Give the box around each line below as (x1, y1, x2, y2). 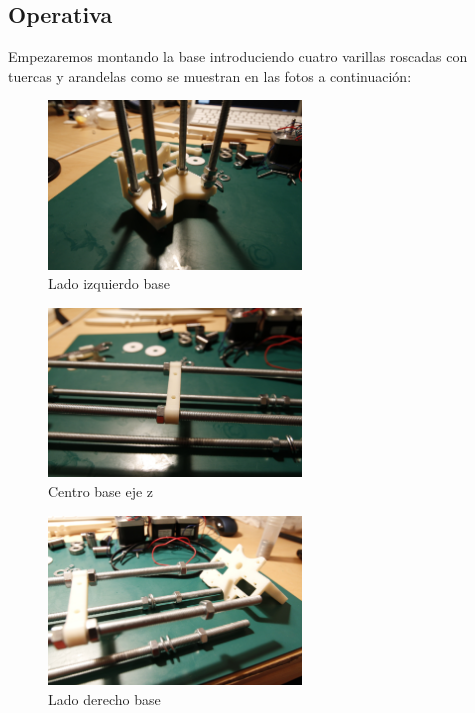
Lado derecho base (48, 688, 161, 709)
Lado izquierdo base (48, 273, 171, 294)
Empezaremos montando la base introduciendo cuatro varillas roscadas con (8, 46, 468, 67)
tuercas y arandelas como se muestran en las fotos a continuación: (8, 65, 412, 86)
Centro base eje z (48, 481, 154, 502)
